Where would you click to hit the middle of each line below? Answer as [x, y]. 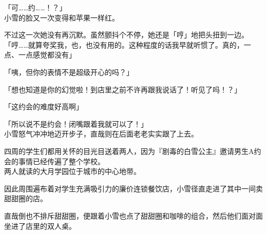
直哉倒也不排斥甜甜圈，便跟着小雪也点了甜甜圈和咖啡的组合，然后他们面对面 [133, 215]
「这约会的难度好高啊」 [44, 106]
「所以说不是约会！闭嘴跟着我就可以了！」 [76, 123]
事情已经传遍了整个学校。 [61, 161]
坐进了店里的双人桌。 [40, 226]
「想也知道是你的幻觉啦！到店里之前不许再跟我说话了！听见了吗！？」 [123, 89]
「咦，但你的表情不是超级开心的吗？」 [69, 72]
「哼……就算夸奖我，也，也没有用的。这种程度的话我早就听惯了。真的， [124, 44]
